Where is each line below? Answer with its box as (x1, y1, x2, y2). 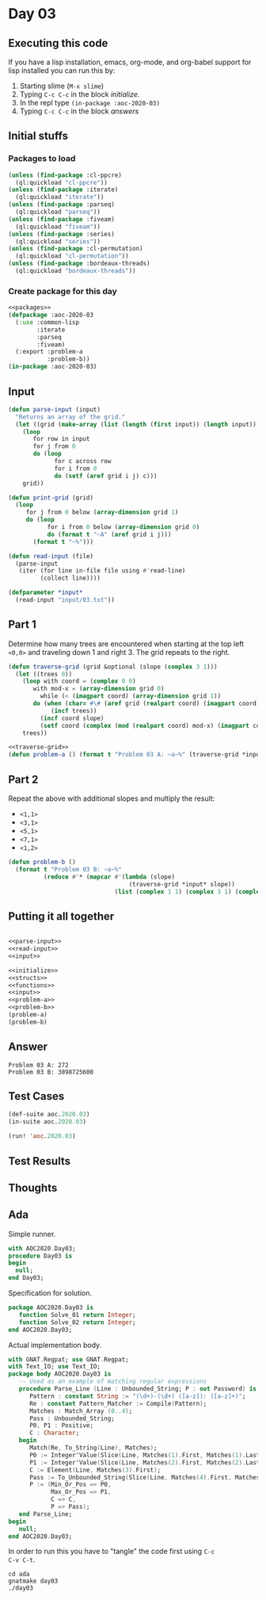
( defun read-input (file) (8, 552, 93, 560)
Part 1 (8, 618, 37, 631)
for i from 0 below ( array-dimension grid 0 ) (47, 523, 200, 531)
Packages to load (8, 153, 76, 164)
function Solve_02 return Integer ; (18, 1318, 136, 1326)
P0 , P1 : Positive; (28, 1422, 93, 1430)
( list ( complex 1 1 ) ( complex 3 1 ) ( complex (114, 887, 264, 896)
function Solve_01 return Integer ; (18, 1311, 136, 1319)
